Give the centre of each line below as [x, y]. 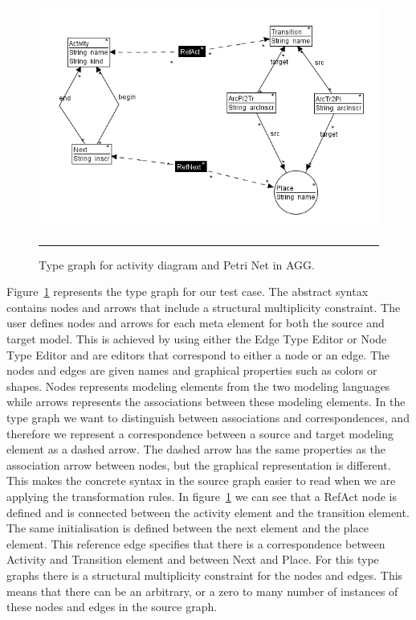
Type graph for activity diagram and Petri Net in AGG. [177, 264]
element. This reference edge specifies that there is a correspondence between [196, 543]
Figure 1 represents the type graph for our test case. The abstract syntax [188, 292]
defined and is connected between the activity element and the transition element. [208, 512]
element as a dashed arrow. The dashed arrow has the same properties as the [196, 449]
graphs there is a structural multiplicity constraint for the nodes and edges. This [205, 575]
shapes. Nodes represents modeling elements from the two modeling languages [198, 386]
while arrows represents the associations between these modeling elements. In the [206, 402]
